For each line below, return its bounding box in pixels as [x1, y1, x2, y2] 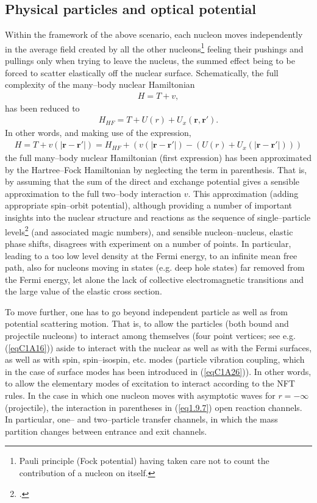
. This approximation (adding [188, 187, 299, 199]
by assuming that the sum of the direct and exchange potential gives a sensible [5, 175, 300, 188]
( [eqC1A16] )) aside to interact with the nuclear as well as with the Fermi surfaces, [5, 341, 312, 354]
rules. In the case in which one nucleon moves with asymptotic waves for [5, 389, 276, 402]
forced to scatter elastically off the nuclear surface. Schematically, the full [5, 66, 279, 79]
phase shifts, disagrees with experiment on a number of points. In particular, [5, 237, 291, 249]
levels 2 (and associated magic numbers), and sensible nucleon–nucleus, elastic [5, 223, 293, 238]
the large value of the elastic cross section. [5, 285, 162, 298]
